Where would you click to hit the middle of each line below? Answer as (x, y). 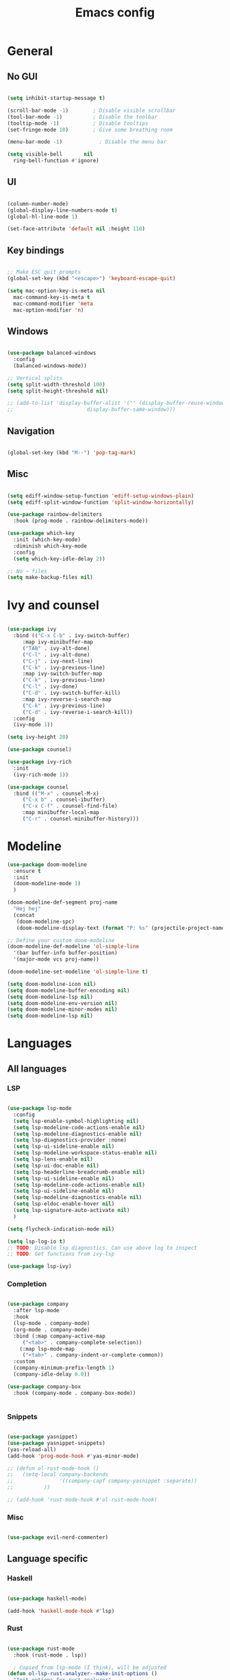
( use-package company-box (44, 1386)
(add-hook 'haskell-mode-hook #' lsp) (61, 1611)
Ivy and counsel (53, 605)
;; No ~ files (27, 571)
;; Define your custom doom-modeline (61, 940)
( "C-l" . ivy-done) (50, 687)
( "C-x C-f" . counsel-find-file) (70, 806)
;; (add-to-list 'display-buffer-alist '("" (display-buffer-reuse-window (116, 403)
